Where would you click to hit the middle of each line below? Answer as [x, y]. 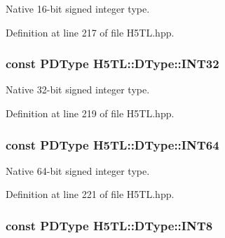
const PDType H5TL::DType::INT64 [112, 144]
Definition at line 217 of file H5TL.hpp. [90, 32]
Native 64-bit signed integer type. [78, 170]
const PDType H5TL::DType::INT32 [112, 64]
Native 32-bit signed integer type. [78, 90]
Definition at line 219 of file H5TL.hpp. [90, 113]
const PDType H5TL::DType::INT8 [109, 225]
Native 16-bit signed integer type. [78, 8]
